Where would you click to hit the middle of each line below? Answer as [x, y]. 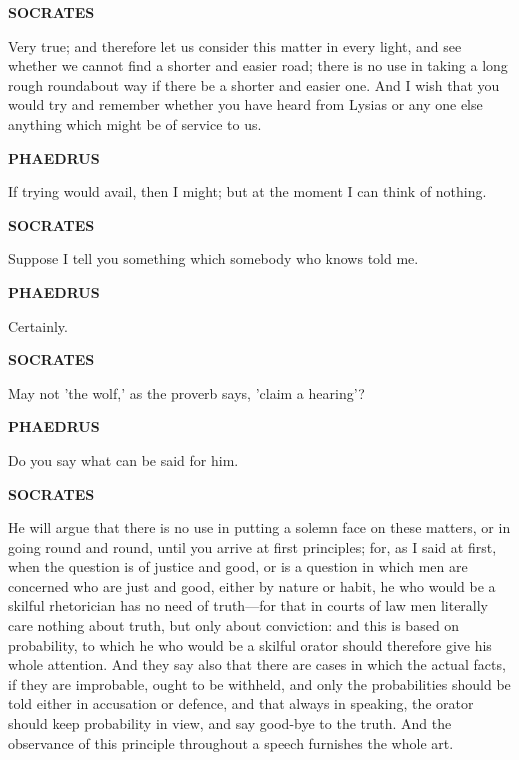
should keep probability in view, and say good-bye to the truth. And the [230, 723]
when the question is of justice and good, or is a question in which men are [238, 566]
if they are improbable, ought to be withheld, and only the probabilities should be [259, 683]
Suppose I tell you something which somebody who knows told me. [213, 258]
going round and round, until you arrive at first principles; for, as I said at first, [252, 546]
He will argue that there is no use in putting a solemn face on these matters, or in [259, 527]
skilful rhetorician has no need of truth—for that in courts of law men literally [248, 605]
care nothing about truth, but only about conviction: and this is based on [234, 625]
